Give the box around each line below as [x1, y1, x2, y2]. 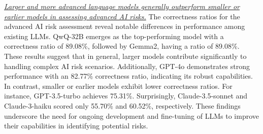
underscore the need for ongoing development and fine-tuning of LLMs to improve [4, 110, 259, 121]
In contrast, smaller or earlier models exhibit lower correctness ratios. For [4, 80, 233, 91]
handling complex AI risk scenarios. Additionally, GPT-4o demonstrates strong [4, 60, 250, 71]
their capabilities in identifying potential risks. [4, 120, 148, 131]
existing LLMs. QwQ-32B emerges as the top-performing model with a [4, 30, 224, 41]
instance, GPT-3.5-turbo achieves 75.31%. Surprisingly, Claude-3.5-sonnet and [4, 90, 248, 101]
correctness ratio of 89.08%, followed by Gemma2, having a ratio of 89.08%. [4, 41, 240, 51]
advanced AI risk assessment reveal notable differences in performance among [4, 21, 245, 31]
